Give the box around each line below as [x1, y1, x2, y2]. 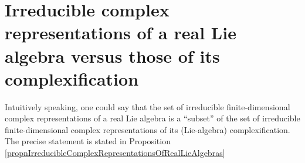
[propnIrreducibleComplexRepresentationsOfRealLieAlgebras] [5, 147, 225, 159]
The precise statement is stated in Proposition [5, 135, 171, 147]
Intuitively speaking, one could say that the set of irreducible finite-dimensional [5, 100, 290, 113]
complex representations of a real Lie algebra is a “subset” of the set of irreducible [5, 112, 300, 124]
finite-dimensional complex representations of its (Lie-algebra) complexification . [5, 123, 290, 135]
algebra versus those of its [5, 43, 220, 67]
